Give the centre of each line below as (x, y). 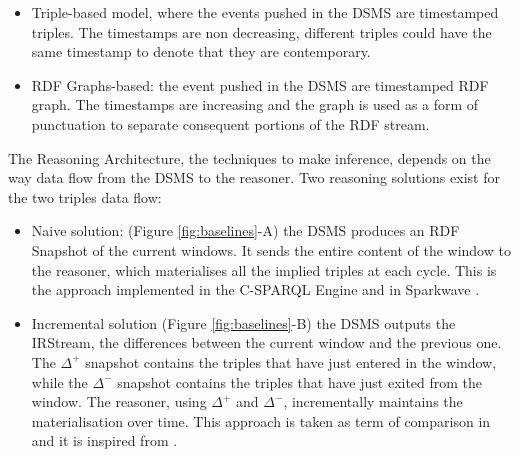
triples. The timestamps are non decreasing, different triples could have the (261, 31)
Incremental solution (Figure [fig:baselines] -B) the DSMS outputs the (243, 322)
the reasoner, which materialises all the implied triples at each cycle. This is (264, 269)
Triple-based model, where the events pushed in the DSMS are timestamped (265, 12)
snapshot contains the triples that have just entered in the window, (291, 361)
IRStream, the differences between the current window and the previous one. (266, 342)
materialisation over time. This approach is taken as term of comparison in (261, 420)
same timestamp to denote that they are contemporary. (201, 51)
